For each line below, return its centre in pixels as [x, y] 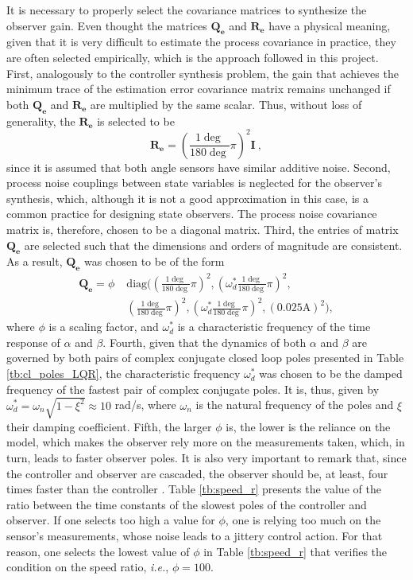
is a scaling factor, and [104, 327]
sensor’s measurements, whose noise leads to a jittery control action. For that [195, 535]
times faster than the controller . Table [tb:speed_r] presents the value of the [194, 489]
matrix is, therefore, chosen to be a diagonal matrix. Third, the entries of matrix [203, 230]
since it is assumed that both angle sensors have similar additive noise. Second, [199, 167]
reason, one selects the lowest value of [98, 551]
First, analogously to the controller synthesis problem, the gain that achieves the [203, 73]
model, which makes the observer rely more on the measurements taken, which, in [206, 442]
